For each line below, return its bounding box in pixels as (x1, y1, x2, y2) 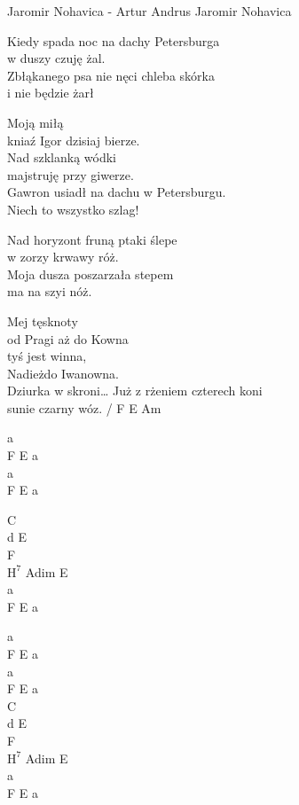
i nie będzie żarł (7, 83, 94, 102)
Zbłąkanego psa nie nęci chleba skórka (7, 66, 215, 84)
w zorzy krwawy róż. (7, 247, 119, 266)
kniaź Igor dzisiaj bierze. (7, 130, 140, 149)
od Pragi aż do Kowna (7, 329, 129, 348)
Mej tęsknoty (7, 311, 78, 330)
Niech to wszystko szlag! (7, 199, 139, 218)
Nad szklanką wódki (7, 148, 116, 167)
